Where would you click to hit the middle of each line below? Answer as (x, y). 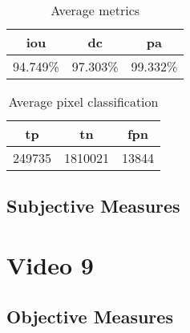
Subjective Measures (93, 206)
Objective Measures (90, 316)
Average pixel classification (83, 102)
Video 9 (50, 264)
